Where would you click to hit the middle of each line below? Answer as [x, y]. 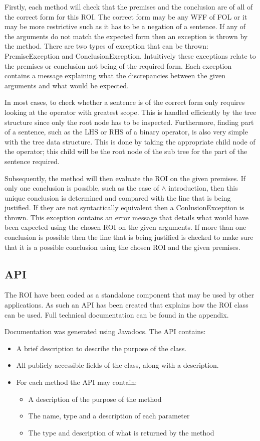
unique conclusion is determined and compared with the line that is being [118, 197]
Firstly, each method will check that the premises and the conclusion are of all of [129, 7]
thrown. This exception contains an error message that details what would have [127, 217]
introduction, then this [203, 188]
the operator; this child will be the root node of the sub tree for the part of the [126, 151]
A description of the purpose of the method [95, 399]
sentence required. [32, 161]
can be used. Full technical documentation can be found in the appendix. [117, 314]
